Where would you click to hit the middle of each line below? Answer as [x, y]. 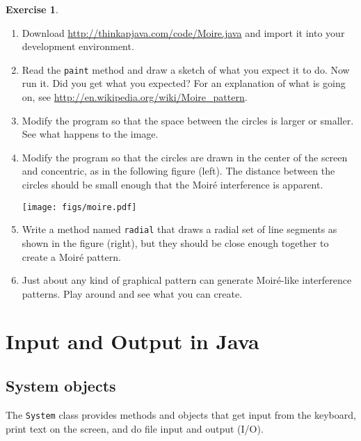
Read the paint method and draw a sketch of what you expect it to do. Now [186, 69]
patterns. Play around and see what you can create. [132, 293]
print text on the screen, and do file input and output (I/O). [135, 428]
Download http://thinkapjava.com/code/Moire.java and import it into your [183, 32]
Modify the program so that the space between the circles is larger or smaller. [188, 120]
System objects [61, 386]
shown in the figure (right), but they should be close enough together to [175, 242]
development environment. [78, 46]
